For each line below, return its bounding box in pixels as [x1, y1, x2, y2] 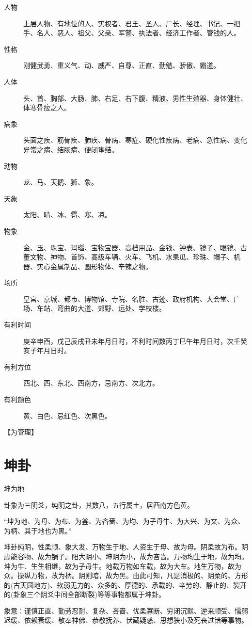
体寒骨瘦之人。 [23, 102, 71, 113]
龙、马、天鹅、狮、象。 [23, 177, 98, 187]
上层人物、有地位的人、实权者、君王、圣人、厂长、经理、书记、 [23, 18, 227, 28]
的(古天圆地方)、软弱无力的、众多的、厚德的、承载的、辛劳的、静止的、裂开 [4, 580, 247, 590]
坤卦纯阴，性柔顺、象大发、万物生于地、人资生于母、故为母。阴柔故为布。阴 [4, 542, 248, 552]
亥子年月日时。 [23, 345, 71, 355]
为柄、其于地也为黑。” [4, 525, 72, 535]
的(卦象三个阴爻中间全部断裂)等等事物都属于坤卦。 [4, 589, 165, 599]
